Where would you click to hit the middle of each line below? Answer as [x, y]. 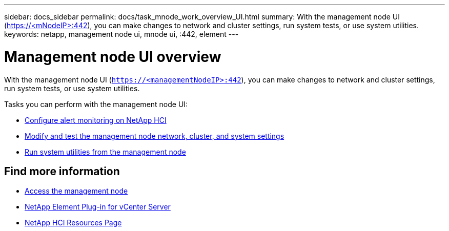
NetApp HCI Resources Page [73, 223]
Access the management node [76, 191]
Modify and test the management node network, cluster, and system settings [155, 136]
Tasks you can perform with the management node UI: [96, 104]
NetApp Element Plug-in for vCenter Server [98, 207]
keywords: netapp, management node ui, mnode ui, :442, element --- [121, 34]
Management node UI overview [113, 57]
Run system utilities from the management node [105, 152]
